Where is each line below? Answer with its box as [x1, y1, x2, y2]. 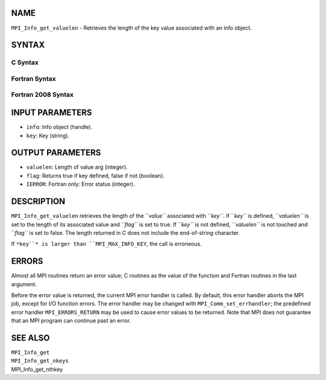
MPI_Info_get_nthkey [11, 365, 63, 373]
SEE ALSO [11, 333, 50, 343]
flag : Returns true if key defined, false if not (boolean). [26, 172, 165, 179]
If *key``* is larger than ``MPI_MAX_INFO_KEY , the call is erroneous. [11, 240, 202, 247]
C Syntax [11, 58, 39, 67]
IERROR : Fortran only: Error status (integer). [26, 180, 135, 188]
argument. [11, 280, 37, 287]
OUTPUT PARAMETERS [11, 148, 101, 158]
